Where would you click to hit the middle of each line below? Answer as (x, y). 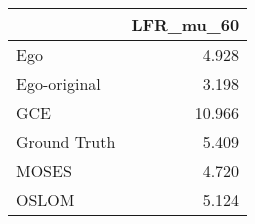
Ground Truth (66, 141)
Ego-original (58, 83)
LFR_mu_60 (185, 24)
